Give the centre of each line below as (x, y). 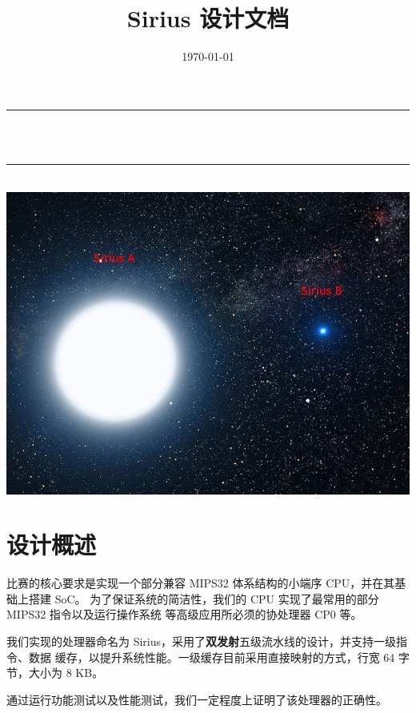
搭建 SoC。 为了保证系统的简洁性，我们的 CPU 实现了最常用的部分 (204, 598)
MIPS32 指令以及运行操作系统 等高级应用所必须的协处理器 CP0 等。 (184, 614)
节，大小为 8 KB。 (55, 673)
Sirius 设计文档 (208, 18)
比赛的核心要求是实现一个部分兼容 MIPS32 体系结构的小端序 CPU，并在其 (201, 583)
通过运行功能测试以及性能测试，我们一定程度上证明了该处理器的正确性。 (197, 699)
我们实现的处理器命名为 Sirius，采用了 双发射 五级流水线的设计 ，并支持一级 (202, 641)
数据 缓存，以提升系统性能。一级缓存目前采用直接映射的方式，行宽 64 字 (219, 657)
